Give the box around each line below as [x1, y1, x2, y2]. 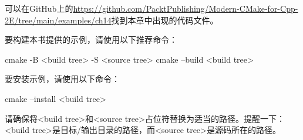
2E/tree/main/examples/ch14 [5, 13, 112, 26]
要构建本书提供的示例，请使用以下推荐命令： [5, 33, 177, 46]
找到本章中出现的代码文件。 [111, 13, 218, 26]
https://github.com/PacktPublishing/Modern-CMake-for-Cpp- [73, 2, 298, 14]
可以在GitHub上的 [5, 2, 73, 14]
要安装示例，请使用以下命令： [5, 73, 120, 85]
